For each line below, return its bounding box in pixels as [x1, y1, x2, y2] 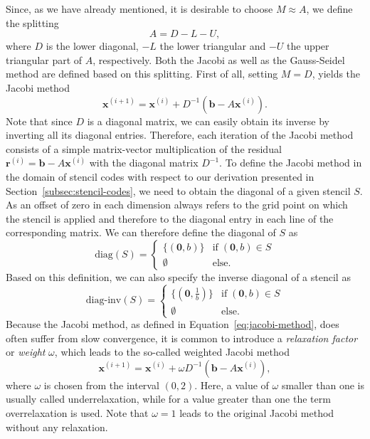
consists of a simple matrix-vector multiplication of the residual [6, 141, 282, 156]
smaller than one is [281, 377, 365, 392]
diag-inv [85, 295, 122, 306]
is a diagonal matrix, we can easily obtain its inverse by [87, 113, 329, 128]
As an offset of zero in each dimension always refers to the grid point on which [6, 197, 348, 212]
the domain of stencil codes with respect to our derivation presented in [6, 169, 314, 184]
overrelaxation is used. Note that [6, 406, 149, 421]
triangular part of [6, 52, 83, 67]
